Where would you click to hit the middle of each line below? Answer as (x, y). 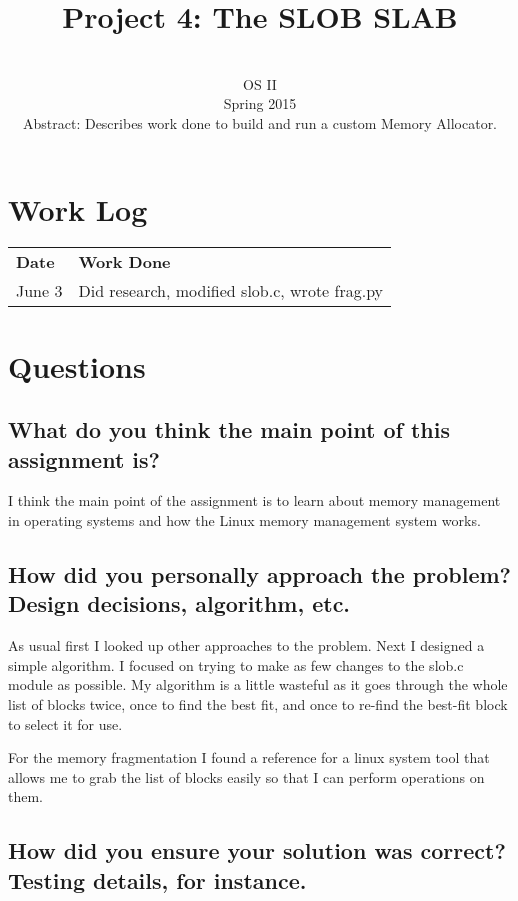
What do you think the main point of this (229, 429)
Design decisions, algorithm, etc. (179, 603)
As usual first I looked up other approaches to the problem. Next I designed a (246, 645)
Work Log (78, 208)
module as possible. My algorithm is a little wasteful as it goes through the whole (258, 684)
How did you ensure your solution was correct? (257, 850)
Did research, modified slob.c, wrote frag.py (231, 291)
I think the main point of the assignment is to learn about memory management (254, 500)
